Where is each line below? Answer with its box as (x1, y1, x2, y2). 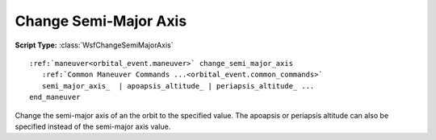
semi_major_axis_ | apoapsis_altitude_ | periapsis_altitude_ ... (41, 81, 315, 90)
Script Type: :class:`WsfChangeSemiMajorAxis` (15, 40, 174, 50)
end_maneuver (29, 93, 81, 102)
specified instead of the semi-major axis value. (15, 121, 171, 131)
